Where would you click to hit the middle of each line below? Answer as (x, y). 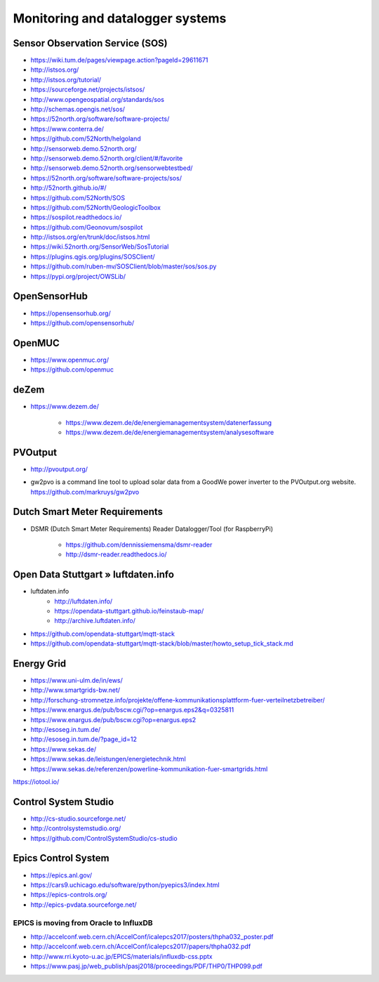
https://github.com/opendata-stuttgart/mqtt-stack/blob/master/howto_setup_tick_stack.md (162, 643)
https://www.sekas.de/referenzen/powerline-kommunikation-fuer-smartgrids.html (149, 768)
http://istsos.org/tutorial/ (66, 79)
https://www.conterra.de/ (67, 129)
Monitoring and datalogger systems (120, 18)
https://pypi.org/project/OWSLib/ (78, 276)
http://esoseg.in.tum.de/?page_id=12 (84, 739)
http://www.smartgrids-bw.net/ (75, 690)
